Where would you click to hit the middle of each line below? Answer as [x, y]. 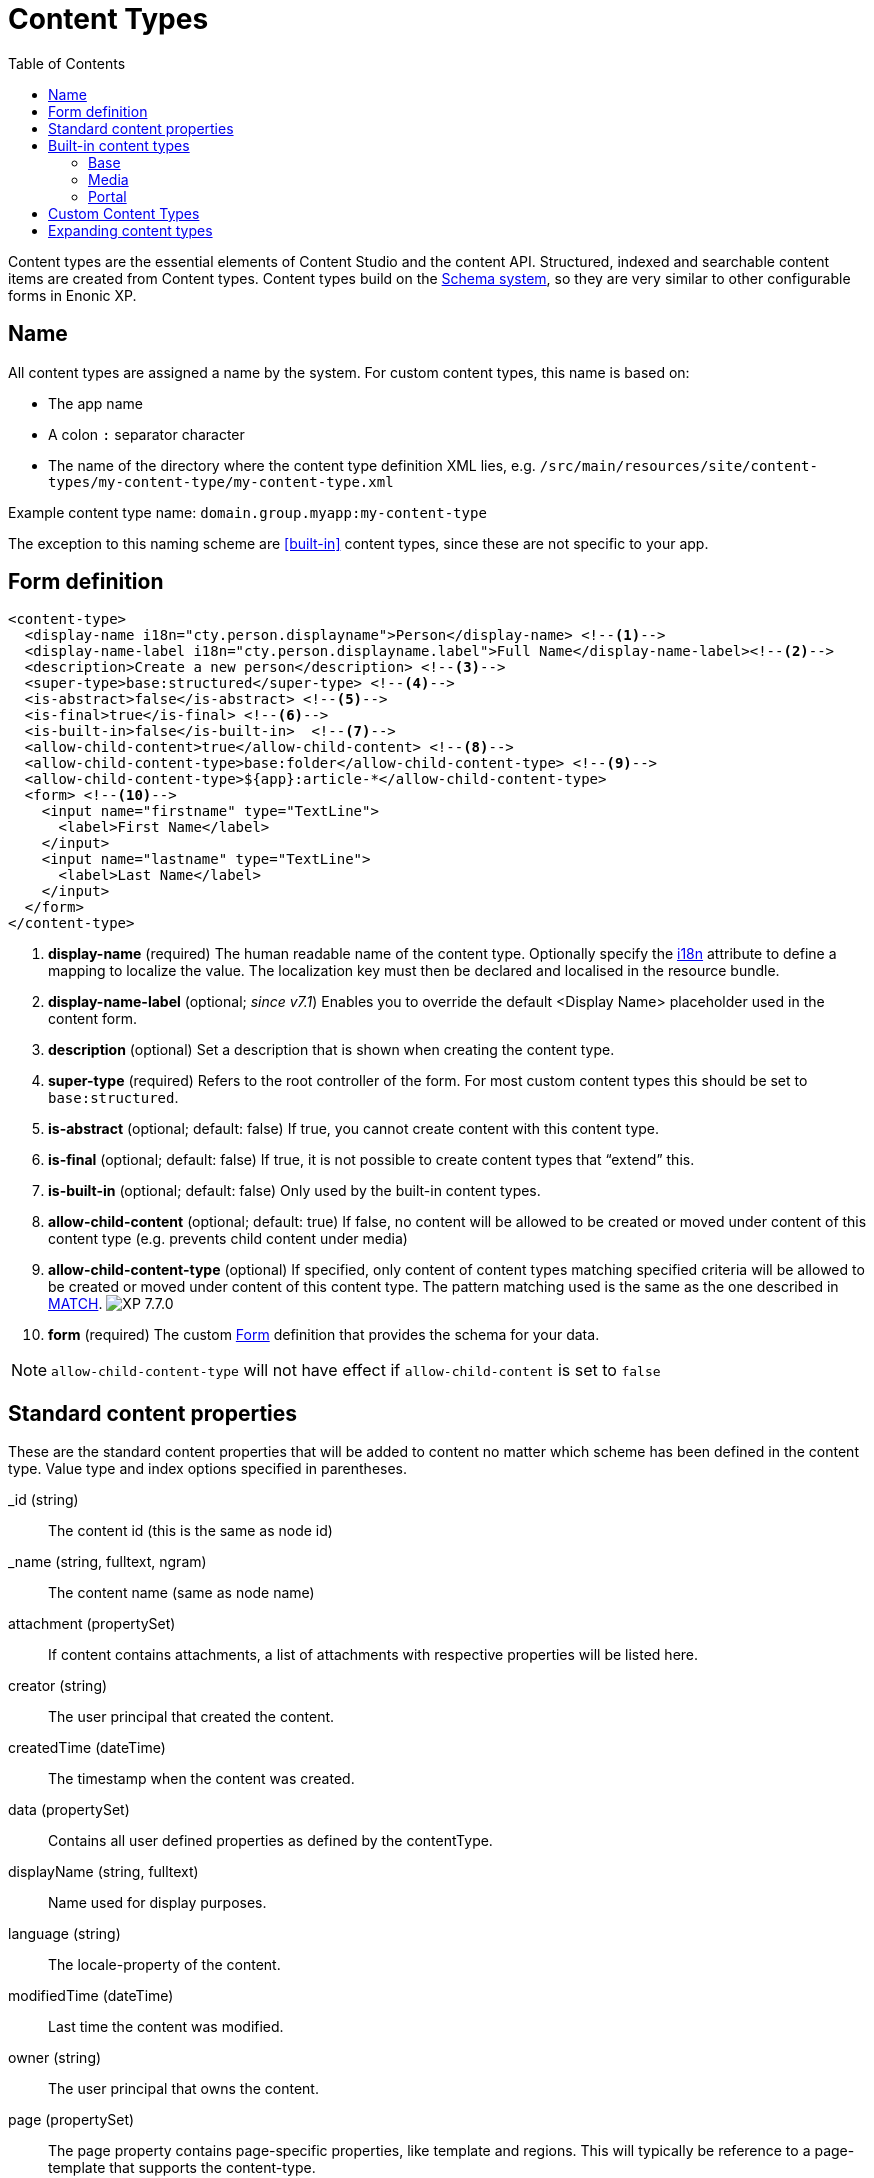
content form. [93, 1019]
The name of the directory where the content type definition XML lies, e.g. [292, 465]
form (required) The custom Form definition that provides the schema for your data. [324, 1335]
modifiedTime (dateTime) [91, 1996]
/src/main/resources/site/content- [678, 465]
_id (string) [43, 1500]
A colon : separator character [146, 434]
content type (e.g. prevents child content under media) [228, 1239]
